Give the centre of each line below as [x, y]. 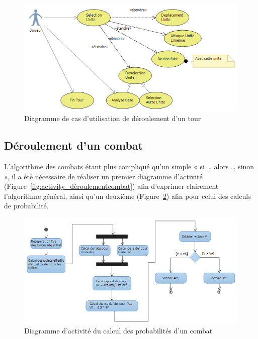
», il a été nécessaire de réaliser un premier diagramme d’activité [103, 176]
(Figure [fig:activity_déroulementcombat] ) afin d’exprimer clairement [111, 186]
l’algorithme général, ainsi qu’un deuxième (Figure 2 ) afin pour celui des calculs [127, 196]
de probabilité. [26, 206]
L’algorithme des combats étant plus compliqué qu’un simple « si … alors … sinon [129, 166]
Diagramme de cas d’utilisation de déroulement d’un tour [113, 118]
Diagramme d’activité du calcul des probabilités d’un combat [118, 331]
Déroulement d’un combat [73, 145]
